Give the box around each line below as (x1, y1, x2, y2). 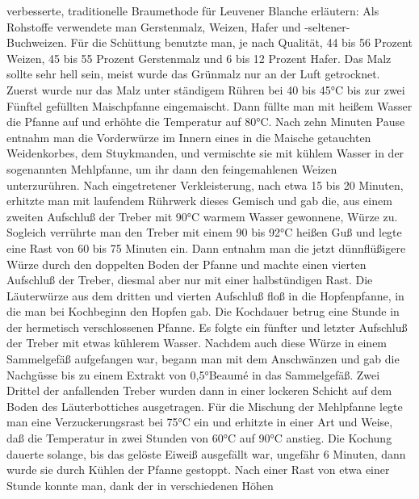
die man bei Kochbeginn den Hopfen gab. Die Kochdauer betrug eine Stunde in (6, 303, 400, 320)
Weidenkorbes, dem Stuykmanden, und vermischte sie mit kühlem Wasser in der (6, 145, 404, 161)
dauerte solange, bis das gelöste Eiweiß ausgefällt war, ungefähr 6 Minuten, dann (6, 445, 406, 462)
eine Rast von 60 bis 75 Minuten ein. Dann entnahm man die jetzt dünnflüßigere (6, 239, 406, 256)
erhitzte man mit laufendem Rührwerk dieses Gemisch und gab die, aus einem (6, 192, 392, 209)
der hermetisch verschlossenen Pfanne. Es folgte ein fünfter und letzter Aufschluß (6, 318, 408, 335)
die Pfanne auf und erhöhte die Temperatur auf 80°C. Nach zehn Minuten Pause (6, 113, 405, 130)
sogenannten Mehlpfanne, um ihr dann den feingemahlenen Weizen (6, 160, 337, 177)
